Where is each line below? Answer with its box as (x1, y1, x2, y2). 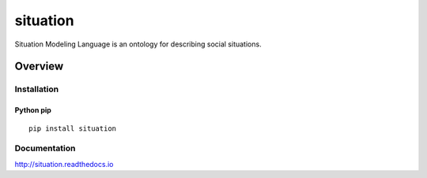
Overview (14, 60, 64, 73)
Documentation (14, 143, 76, 154)
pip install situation (28, 124, 117, 133)
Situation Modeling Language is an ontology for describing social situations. (14, 39, 262, 49)
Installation (14, 83, 59, 95)
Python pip (14, 106, 51, 115)
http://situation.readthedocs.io (14, 159, 114, 169)
